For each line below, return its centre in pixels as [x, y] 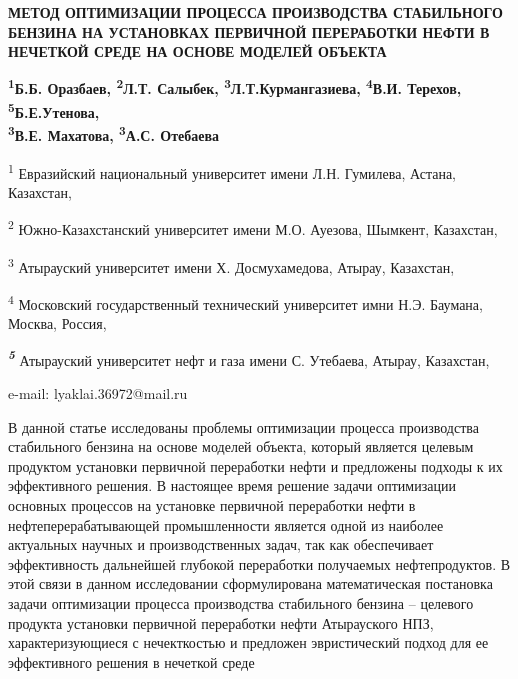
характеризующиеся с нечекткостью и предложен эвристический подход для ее [248, 642]
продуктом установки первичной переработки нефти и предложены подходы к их [255, 465]
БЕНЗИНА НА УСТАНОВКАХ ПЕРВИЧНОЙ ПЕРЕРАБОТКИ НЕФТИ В [249, 31]
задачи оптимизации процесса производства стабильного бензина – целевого [241, 602]
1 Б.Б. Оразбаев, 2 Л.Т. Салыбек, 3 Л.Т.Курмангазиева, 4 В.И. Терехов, [235, 87]
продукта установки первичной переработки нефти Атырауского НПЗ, [221, 622]
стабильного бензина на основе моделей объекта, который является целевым [241, 446]
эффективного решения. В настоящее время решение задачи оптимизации [232, 485]
